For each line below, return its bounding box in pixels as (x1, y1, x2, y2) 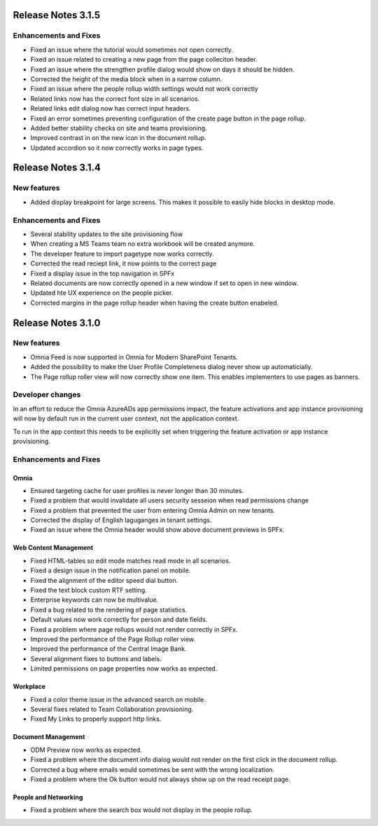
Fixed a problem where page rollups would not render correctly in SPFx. (30, 625, 238, 633)
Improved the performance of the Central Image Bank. (30, 645, 187, 653)
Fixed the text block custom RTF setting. (30, 586, 147, 595)
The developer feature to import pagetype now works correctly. (30, 249, 214, 258)
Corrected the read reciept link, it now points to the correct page (30, 259, 217, 268)
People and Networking (13, 792, 83, 801)
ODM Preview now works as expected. (30, 745, 143, 754)
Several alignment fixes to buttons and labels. (30, 654, 162, 663)
